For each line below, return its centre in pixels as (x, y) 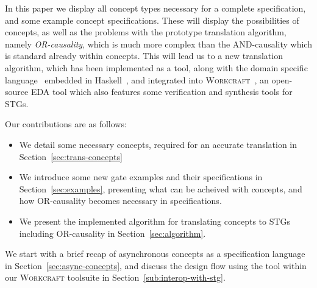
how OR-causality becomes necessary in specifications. (120, 201)
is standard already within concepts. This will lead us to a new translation (144, 56)
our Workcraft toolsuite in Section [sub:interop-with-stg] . (115, 277)
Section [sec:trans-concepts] (71, 156)
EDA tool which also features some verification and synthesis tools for (162, 92)
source (17, 92)
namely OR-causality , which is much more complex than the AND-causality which (158, 44)
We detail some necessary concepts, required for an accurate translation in (158, 144)
